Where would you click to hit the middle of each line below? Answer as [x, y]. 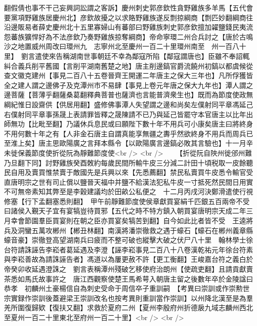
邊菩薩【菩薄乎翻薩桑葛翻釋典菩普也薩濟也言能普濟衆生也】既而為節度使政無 [128, 95]
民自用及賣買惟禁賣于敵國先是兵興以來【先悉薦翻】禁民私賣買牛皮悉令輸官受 [128, 172]
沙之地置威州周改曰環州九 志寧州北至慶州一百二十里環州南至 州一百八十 [125, 46]
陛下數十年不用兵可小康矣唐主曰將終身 [191, 124]
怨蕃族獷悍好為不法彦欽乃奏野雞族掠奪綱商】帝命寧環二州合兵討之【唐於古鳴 [128, 36]
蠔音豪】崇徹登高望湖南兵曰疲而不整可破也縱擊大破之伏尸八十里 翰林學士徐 [128, 240]
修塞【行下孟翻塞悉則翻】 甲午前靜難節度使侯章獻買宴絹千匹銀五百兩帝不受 [127, 201]
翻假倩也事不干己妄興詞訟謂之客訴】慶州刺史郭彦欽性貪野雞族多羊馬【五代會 [128, 7]
